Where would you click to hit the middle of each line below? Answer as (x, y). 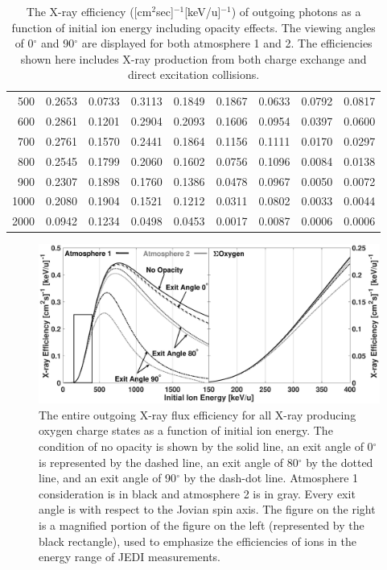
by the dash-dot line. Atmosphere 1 (271, 478)
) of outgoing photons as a (296, 11)
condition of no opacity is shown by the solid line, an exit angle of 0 (206, 446)
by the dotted (340, 462)
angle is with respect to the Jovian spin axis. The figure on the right (207, 509)
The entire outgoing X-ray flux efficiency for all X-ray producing (198, 414)
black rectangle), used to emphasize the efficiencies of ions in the (198, 541)
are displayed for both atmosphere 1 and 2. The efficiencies (227, 43)
